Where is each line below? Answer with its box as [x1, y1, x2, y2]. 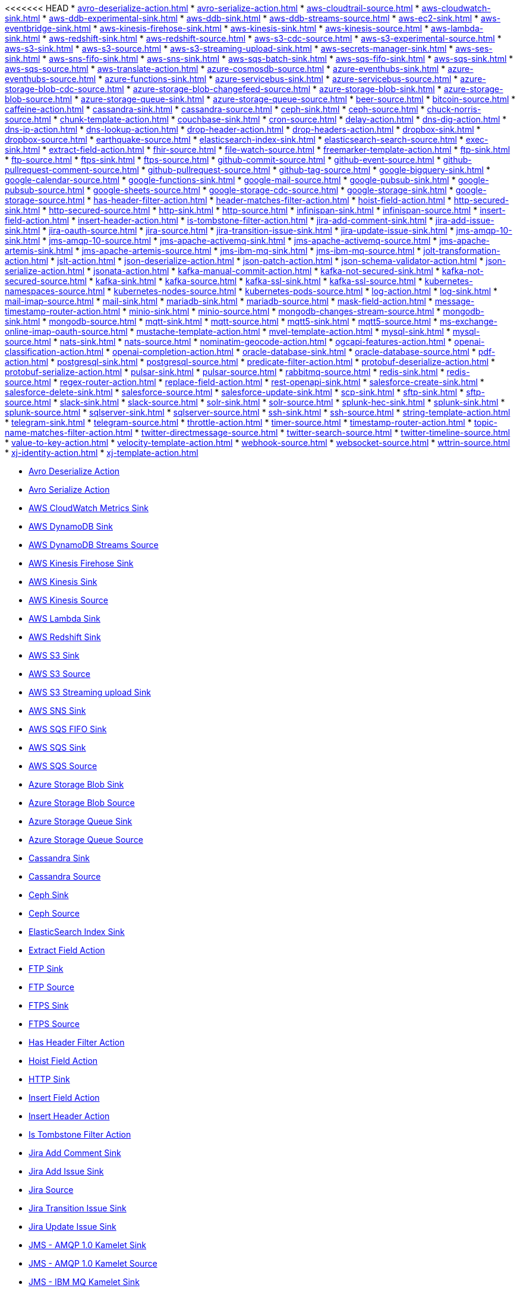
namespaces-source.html [5, 286, 105, 296]
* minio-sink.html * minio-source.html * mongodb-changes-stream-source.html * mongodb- [122, 306, 484, 316]
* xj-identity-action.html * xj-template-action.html [5, 448, 198, 458]
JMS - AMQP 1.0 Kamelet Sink [29, 1240, 147, 1250]
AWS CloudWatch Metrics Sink [29, 503, 149, 513]
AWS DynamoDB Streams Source [29, 540, 159, 550]
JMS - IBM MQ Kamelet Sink [29, 1277, 140, 1287]
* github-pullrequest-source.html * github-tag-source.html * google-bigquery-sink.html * [141, 165, 490, 175]
